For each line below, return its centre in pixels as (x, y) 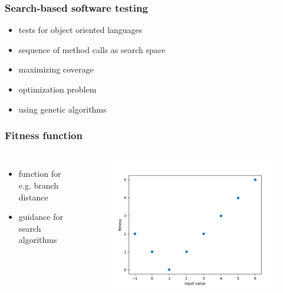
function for (40, 174)
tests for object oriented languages (80, 30)
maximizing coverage (56, 69)
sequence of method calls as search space (92, 49)
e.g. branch (39, 185)
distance (33, 197)
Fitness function (44, 135)
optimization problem (57, 89)
